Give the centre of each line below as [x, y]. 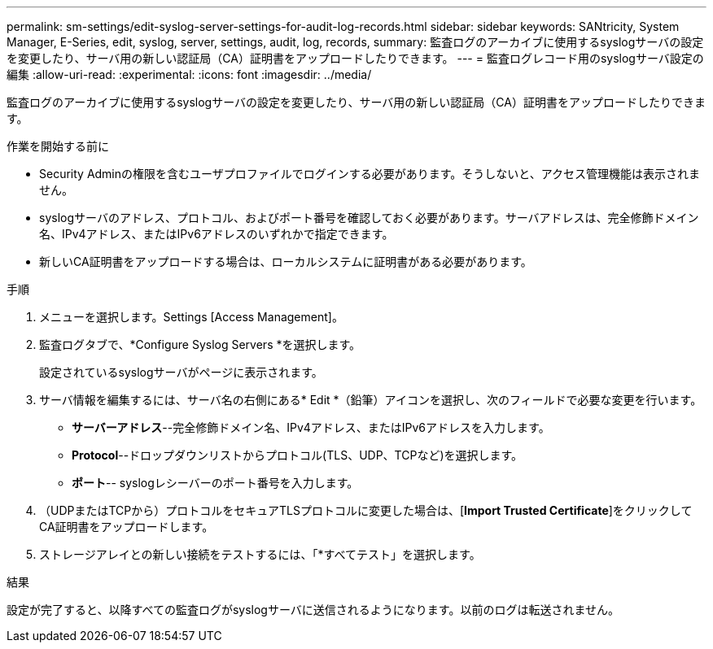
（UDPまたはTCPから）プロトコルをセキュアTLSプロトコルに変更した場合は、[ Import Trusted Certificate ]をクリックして [366, 510]
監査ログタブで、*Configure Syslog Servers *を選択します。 [200, 344]
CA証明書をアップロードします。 [127, 527]
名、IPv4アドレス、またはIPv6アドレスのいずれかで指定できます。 [217, 234]
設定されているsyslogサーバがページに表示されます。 [181, 372]
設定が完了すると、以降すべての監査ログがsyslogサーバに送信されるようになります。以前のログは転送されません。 [313, 610]
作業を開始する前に [58, 146]
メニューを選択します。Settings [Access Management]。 [191, 317]
